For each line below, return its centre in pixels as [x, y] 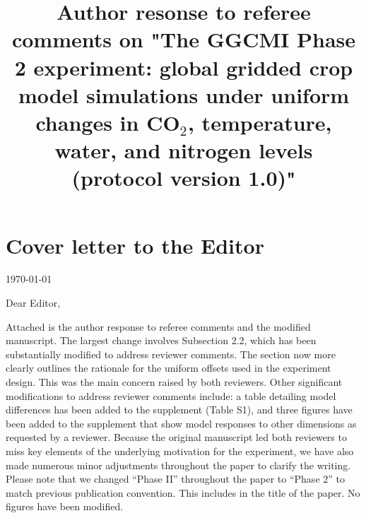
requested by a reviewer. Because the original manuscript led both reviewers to [176, 437]
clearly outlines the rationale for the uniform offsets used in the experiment [169, 368]
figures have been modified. [65, 506]
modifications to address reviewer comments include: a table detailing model [171, 395]
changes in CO [108, 122]
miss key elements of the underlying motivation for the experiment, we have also [180, 451]
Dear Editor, [33, 303]
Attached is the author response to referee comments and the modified [158, 326]
